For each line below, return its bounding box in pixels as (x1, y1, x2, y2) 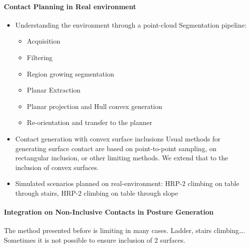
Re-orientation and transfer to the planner (27, 117, 153, 127)
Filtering (27, 52, 53, 62)
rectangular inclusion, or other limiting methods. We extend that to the (15, 153, 228, 163)
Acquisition (27, 36, 61, 46)
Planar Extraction (27, 85, 81, 95)
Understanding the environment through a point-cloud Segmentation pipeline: (15, 19, 247, 30)
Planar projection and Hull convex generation (27, 101, 162, 111)
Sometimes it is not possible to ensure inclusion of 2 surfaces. (4, 234, 186, 245)
